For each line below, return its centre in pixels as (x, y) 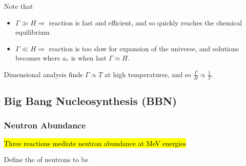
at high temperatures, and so (148, 74)
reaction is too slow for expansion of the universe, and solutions (144, 48)
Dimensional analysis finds (43, 74)
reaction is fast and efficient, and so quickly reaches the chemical (145, 22)
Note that (19, 6)
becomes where (38, 58)
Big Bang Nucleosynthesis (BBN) (91, 101)
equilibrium (32, 32)
